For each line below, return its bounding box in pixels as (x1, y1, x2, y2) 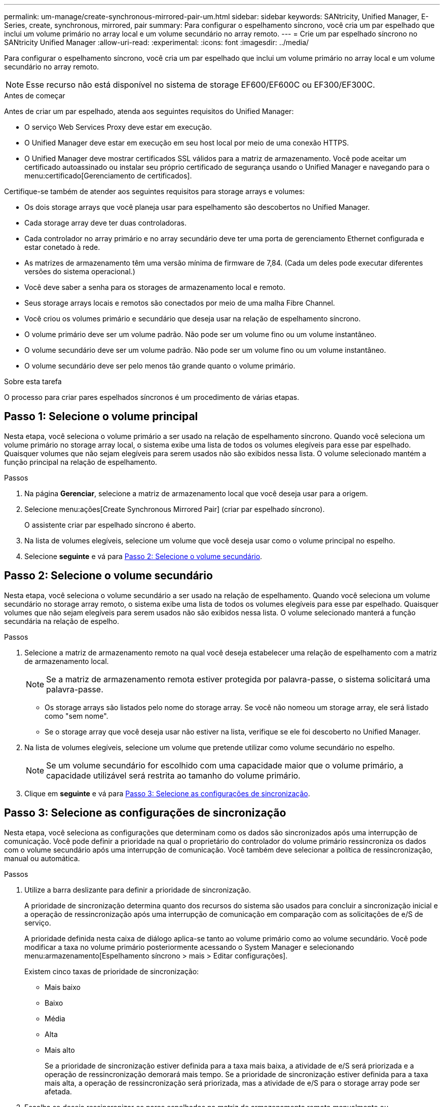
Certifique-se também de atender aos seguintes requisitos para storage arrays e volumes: (4, 187, 305, 196)
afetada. (45, 1087, 72, 1096)
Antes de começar (4, 91, 65, 100)
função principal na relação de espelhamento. (4, 457, 157, 466)
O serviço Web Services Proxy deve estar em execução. (24, 123, 212, 131)
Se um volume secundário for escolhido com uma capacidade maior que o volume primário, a (46, 760, 403, 770)
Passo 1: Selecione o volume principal (4, 410, 198, 423)
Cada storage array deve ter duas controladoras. (24, 218, 187, 227)
